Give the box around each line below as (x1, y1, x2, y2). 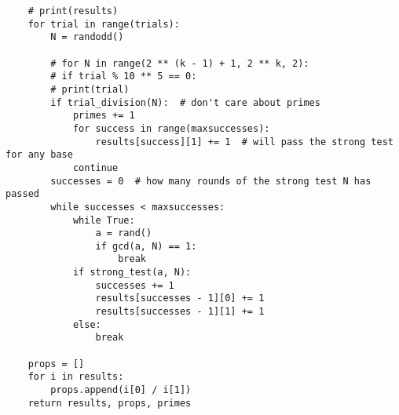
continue (72, 162, 119, 173)
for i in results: (27, 371, 124, 383)
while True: (72, 214, 135, 226)
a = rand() (95, 228, 152, 239)
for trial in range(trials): (27, 18, 180, 30)
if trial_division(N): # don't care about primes (50, 96, 320, 108)
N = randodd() (50, 31, 124, 43)
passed (5, 188, 39, 200)
